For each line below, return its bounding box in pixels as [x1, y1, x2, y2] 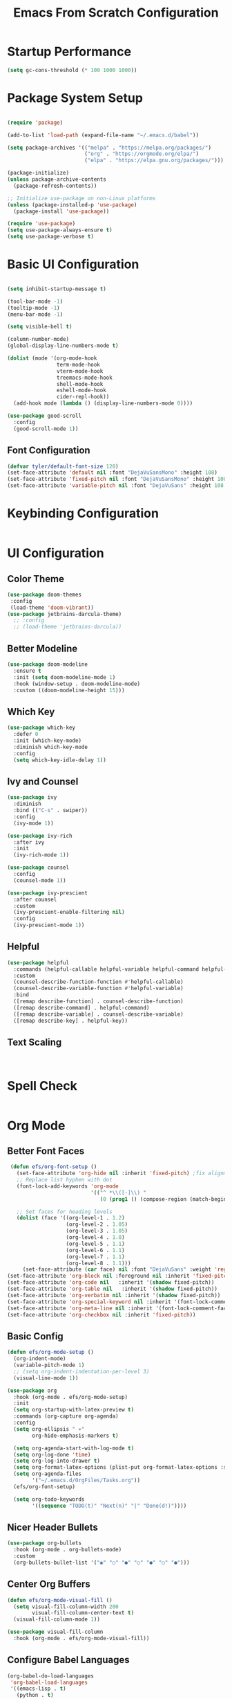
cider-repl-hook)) [56, 394, 110, 400]
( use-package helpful [7, 959, 70, 966]
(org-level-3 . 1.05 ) [66, 1228, 128, 1235]
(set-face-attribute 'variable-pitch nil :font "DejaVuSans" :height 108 [7, 482, 224, 489]
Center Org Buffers [7, 1578, 91, 1590]
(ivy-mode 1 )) [13, 820, 54, 827]
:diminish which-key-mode [13, 743, 88, 750]
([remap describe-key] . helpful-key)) [13, 1017, 128, 1024]
